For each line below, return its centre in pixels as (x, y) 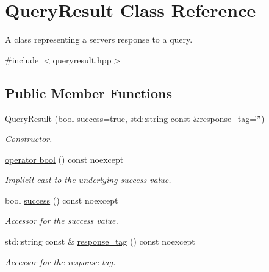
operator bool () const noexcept (64, 159)
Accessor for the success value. (62, 220)
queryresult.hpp (82, 59)
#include (22, 59)
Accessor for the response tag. (60, 261)
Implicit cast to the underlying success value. (88, 180)
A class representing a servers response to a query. (99, 39)
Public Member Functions (88, 92)
